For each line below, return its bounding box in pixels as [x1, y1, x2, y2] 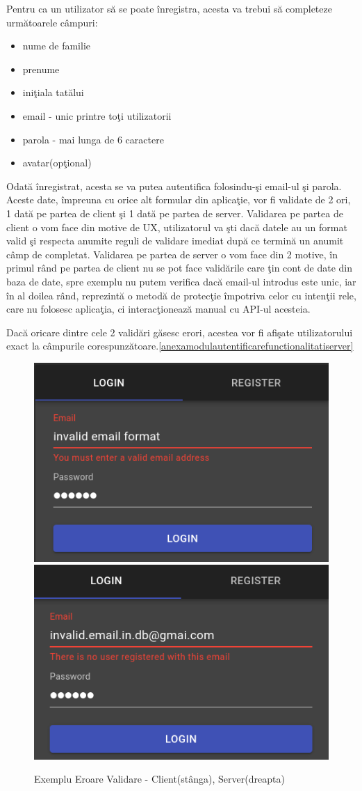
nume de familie [22, 38, 91, 53]
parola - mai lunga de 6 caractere [22, 132, 164, 146]
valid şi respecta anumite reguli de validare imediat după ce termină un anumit [6, 233, 344, 248]
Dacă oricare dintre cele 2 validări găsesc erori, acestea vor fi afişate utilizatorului [6, 324, 353, 339]
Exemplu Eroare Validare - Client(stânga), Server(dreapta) [34, 772, 285, 786]
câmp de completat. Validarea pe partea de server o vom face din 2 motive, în [6, 246, 338, 261]
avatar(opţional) [22, 155, 92, 170]
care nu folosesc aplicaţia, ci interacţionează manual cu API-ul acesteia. [6, 301, 311, 316]
